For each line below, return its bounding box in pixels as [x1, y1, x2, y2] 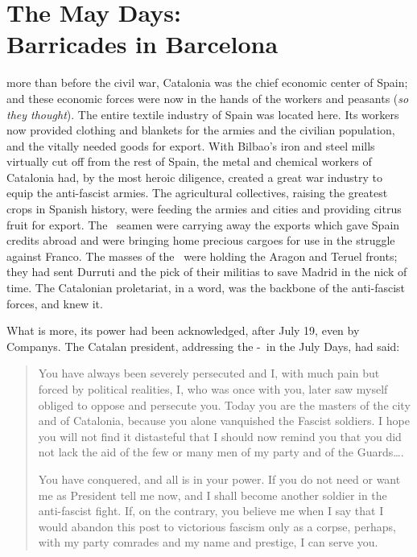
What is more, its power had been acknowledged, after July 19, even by [6, 322, 360, 339]
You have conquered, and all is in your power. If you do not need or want [38, 470, 401, 487]
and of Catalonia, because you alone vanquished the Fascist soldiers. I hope [38, 412, 410, 429]
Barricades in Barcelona [6, 27, 279, 60]
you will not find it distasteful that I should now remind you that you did [38, 427, 402, 444]
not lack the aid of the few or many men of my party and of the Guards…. [38, 444, 404, 460]
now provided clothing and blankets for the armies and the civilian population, [6, 122, 395, 138]
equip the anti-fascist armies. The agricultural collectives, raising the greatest [6, 184, 388, 201]
